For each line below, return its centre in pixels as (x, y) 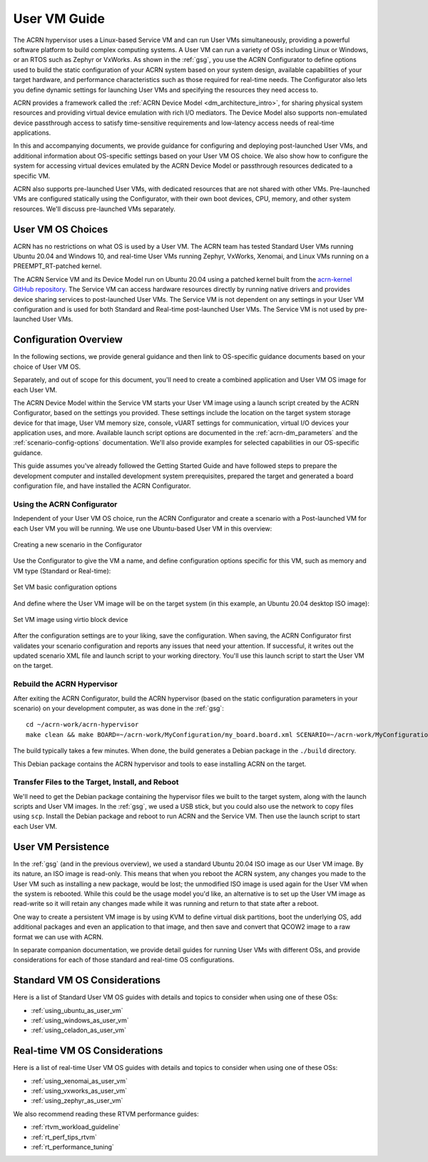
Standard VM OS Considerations (87, 980)
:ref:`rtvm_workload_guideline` (76, 1127)
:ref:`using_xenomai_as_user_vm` (79, 1081)
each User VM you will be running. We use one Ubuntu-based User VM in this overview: (143, 529)
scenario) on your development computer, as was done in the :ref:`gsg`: (118, 708)
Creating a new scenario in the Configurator (78, 544)
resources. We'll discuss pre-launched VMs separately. (95, 209)
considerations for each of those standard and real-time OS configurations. (124, 960)
